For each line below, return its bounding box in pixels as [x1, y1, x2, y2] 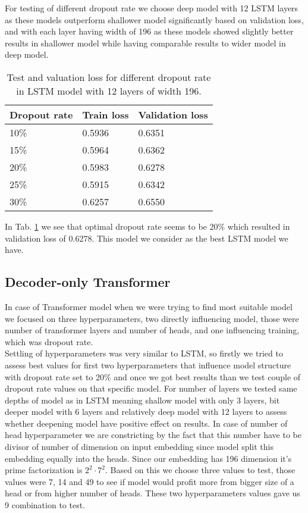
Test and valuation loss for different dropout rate [7, 70, 211, 84]
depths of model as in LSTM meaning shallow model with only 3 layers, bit [5, 393, 280, 406]
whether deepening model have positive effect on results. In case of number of [5, 417, 288, 429]
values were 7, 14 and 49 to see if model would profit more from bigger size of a [5, 475, 294, 487]
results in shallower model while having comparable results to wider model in [5, 36, 286, 49]
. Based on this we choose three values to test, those [105, 464, 296, 476]
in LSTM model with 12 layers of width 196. [16, 83, 202, 98]
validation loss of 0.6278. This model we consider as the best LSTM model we [5, 232, 288, 244]
